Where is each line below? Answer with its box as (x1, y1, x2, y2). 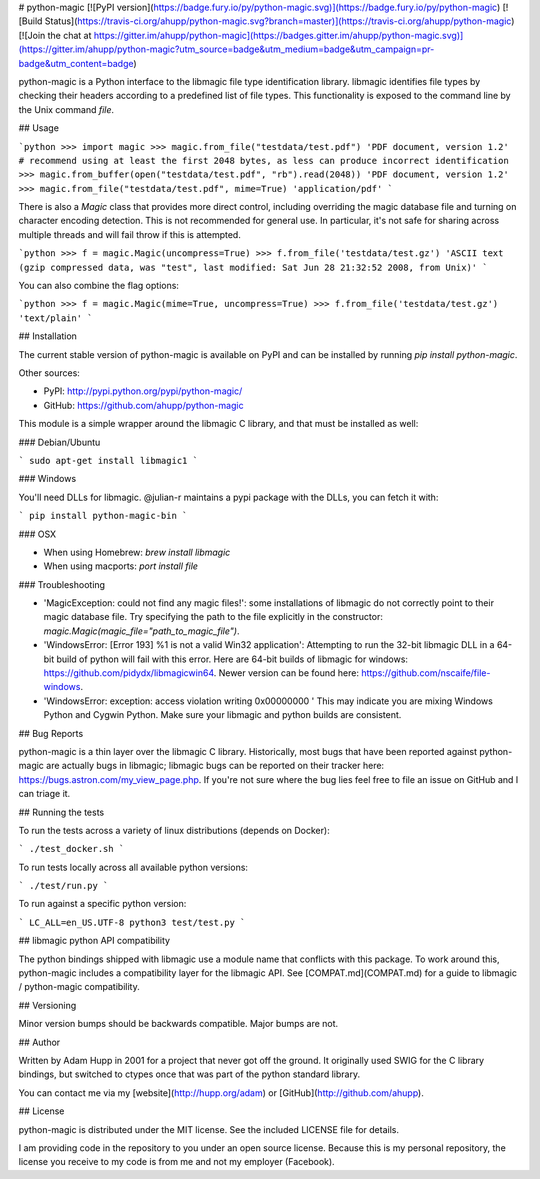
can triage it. (18, 788, 71, 800)
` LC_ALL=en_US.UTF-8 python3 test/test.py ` (18, 916, 246, 928)
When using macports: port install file (43, 560, 199, 572)
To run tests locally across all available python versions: (18, 861, 249, 873)
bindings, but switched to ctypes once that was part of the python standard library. (18, 1068, 360, 1080)
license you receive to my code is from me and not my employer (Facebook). (18, 1156, 335, 1168)
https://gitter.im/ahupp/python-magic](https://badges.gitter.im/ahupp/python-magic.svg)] (93, 29, 464, 41)
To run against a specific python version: (18, 898, 187, 910)
